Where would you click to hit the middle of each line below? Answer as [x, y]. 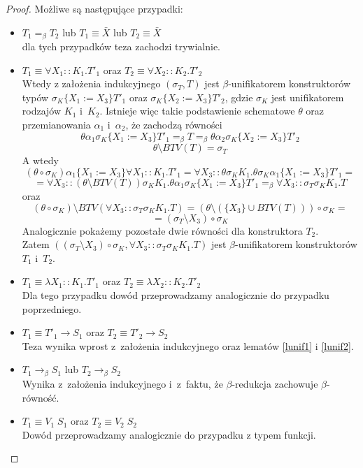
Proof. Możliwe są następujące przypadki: [94, 8]
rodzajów [42, 111]
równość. [41, 397]
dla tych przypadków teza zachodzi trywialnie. [121, 46]
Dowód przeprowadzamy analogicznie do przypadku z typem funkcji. [169, 434]
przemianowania [56, 125]
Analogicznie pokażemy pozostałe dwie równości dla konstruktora [162, 230]
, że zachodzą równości [174, 125]
